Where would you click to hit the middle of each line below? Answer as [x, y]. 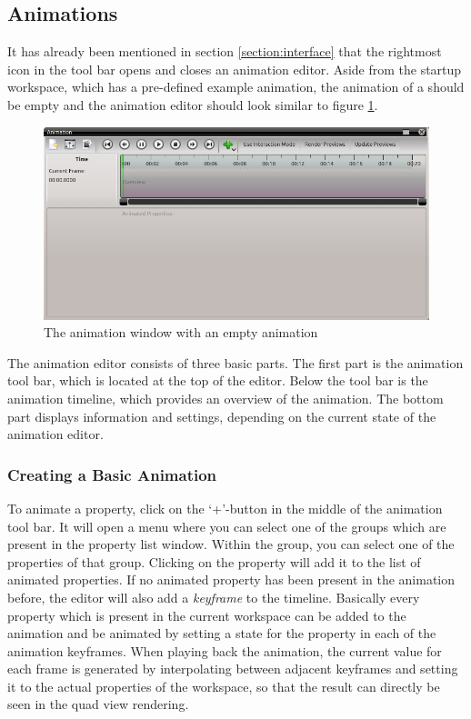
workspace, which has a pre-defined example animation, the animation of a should [236, 87]
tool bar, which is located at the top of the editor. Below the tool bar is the [218, 380]
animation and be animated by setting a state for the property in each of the [222, 633]
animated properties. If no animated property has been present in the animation [231, 579]
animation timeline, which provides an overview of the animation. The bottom [225, 398]
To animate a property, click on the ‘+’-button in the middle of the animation [225, 508]
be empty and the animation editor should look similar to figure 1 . [193, 104]
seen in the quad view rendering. [98, 704]
